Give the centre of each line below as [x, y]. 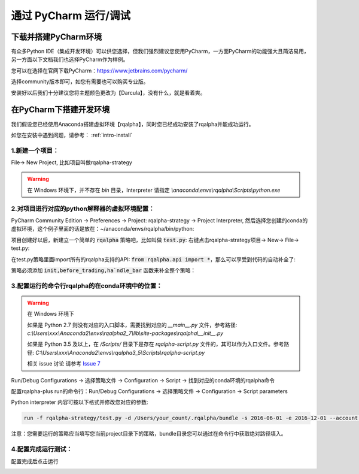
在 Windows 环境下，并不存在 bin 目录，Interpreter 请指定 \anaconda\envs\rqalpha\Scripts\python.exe [154, 190]
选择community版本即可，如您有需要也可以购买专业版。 [80, 81]
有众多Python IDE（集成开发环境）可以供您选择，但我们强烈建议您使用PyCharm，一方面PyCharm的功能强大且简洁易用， [160, 52]
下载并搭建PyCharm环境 [56, 37]
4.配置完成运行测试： [42, 449]
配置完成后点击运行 [35, 461]
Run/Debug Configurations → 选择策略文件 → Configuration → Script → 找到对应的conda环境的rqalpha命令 [143, 380]
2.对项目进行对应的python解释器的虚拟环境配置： [83, 209]
